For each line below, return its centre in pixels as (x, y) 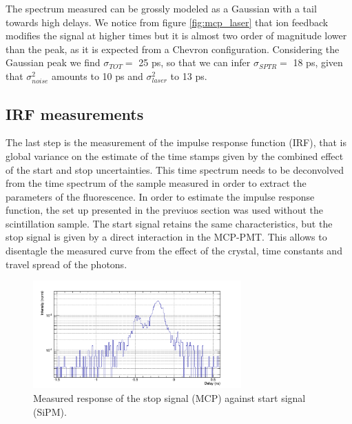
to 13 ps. (189, 75)
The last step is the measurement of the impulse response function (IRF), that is (176, 142)
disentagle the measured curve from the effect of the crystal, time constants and (174, 251)
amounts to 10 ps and (97, 75)
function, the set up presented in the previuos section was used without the (164, 210)
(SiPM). (50, 411)
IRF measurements (75, 113)
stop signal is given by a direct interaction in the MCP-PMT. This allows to (166, 237)
